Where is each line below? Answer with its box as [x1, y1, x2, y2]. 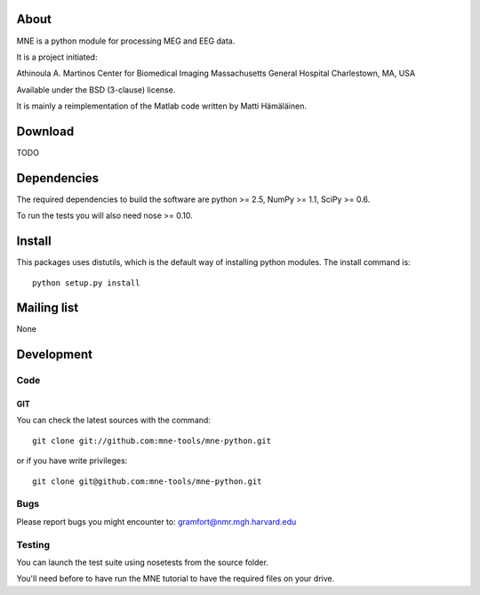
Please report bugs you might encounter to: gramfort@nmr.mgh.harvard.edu [16, 516, 297, 527]
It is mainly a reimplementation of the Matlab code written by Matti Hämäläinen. [16, 101, 307, 111]
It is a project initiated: [16, 52, 98, 62]
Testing [16, 538, 51, 551]
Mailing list [16, 301, 79, 316]
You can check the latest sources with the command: [16, 414, 211, 426]
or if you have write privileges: [16, 455, 128, 466]
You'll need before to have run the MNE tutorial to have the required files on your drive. [16, 574, 335, 584]
